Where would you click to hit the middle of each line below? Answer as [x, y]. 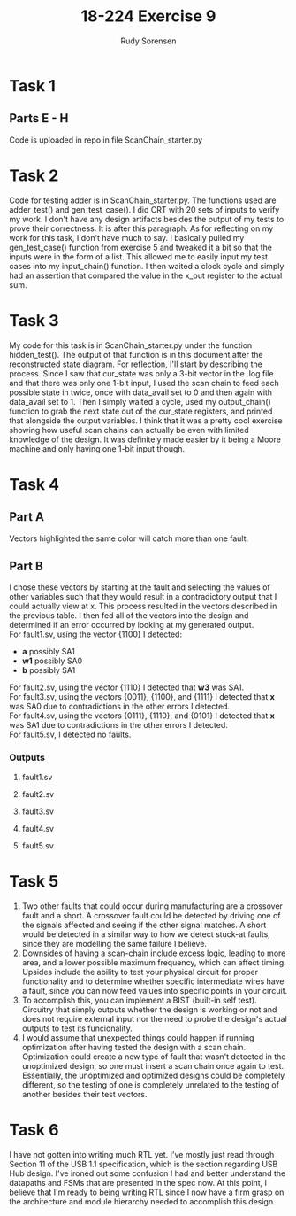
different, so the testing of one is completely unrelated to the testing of [151, 1084]
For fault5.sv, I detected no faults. [70, 735]
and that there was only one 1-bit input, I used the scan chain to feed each [144, 383]
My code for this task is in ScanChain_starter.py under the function [131, 345]
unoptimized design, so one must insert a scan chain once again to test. [153, 1065]
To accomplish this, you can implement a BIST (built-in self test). [140, 1000]
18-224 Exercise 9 [148, 16]
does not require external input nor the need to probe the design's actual [154, 1018]
